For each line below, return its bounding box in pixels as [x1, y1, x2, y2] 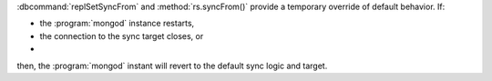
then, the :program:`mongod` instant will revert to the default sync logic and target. [16, 60, 328, 71]
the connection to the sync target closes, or [39, 30, 204, 41]
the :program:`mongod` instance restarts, [39, 18, 195, 29]
